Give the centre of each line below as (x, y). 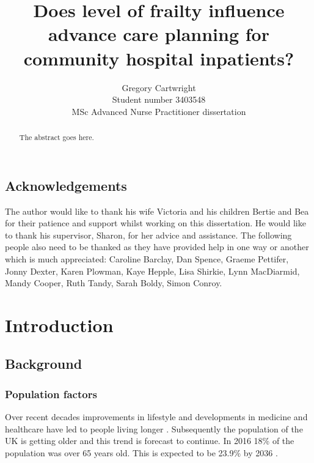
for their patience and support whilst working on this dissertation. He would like (155, 223)
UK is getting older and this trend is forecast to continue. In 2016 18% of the (150, 441)
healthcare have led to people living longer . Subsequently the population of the (154, 428)
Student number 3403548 (159, 99)
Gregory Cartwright (159, 87)
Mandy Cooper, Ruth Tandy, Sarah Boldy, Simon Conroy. (114, 283)
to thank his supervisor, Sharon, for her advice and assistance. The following (148, 235)
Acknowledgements (66, 185)
